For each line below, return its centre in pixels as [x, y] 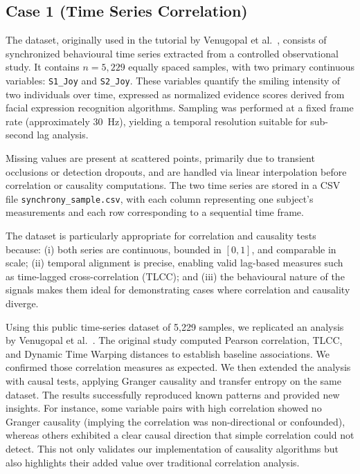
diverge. [22, 303]
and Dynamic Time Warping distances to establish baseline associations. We [168, 353]
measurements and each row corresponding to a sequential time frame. [155, 212]
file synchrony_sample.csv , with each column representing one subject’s [160, 198]
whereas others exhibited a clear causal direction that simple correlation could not [180, 435]
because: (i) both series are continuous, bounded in [114, 249]
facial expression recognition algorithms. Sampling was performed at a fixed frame [180, 108]
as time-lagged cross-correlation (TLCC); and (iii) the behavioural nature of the [175, 276]
